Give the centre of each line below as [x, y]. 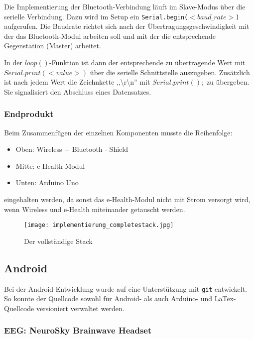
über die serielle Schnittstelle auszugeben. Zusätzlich [170, 72]
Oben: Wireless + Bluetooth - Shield [72, 149]
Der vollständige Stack [58, 241]
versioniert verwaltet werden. [80, 308]
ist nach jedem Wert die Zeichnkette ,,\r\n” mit [77, 82]
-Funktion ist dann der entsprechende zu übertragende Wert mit [147, 62]
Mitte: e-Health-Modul [50, 166]
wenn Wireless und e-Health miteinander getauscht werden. [95, 209]
